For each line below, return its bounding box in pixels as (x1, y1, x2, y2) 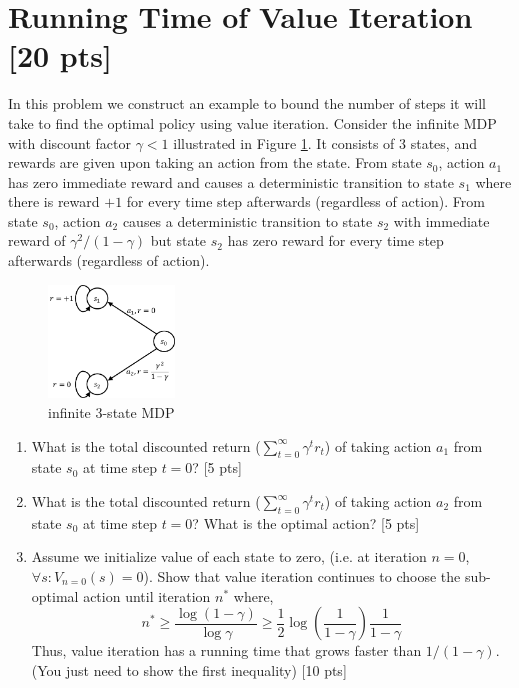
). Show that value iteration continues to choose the (143, 565, 461, 586)
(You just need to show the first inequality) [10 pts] (31, 659, 347, 680)
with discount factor (8, 132, 132, 153)
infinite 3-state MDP (48, 402, 175, 423)
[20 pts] (8, 35, 112, 76)
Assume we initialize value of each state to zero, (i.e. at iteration (31, 546, 427, 567)
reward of (8, 230, 66, 251)
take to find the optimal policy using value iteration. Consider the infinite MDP (8, 112, 497, 133)
